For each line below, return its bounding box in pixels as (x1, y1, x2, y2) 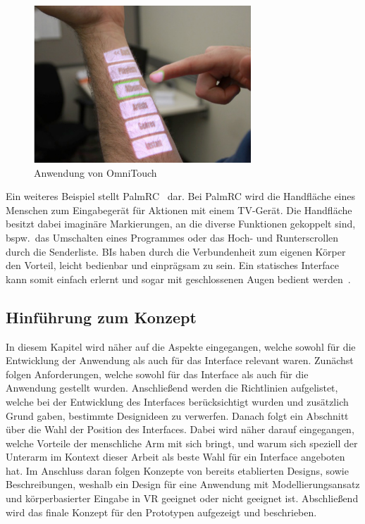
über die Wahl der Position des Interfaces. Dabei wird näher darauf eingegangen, (6, 422, 354, 437)
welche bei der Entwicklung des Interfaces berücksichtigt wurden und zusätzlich (6, 394, 349, 408)
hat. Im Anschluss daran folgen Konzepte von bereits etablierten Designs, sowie (6, 463, 349, 478)
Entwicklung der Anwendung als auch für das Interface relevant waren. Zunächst (6, 353, 354, 368)
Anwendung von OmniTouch (34, 165, 157, 180)
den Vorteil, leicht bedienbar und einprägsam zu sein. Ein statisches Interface (6, 258, 339, 273)
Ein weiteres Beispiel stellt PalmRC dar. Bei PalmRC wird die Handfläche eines (6, 189, 356, 204)
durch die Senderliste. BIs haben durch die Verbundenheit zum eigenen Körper (6, 244, 346, 258)
